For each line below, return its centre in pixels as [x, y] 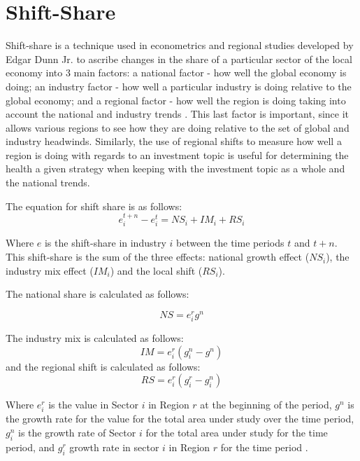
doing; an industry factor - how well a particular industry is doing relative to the [179, 86]
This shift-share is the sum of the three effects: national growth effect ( [158, 257]
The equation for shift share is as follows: [94, 206]
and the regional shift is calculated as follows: [103, 366]
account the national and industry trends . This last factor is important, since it [178, 114]
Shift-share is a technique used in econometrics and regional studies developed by [180, 45]
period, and [30, 447]
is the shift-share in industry [105, 243]
